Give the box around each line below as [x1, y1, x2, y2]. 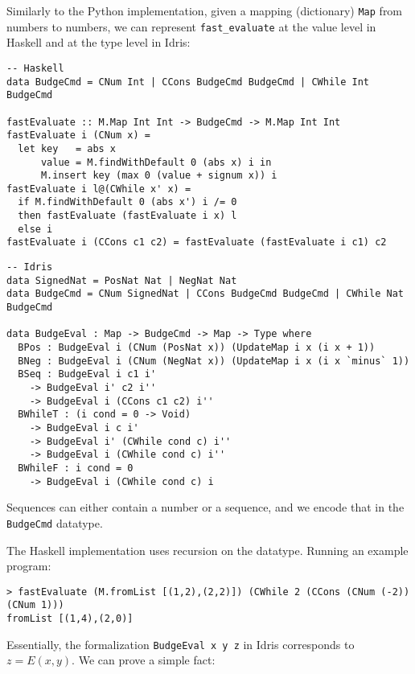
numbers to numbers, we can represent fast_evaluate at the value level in [6, 18, 376, 35]
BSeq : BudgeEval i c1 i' [18, 368, 157, 380]
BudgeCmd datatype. [6, 514, 103, 531]
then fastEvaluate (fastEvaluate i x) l [18, 210, 237, 222]
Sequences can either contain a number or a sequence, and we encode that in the [6, 499, 405, 516]
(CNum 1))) [6, 599, 64, 611]
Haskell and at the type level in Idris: [6, 34, 191, 51]
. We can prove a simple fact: [72, 651, 216, 668]
